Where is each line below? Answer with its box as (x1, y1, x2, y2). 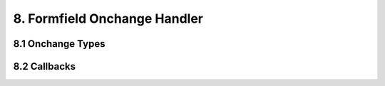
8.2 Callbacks (13, 60, 76, 72)
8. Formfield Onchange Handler (13, 11, 203, 26)
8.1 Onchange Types (13, 38, 106, 50)
